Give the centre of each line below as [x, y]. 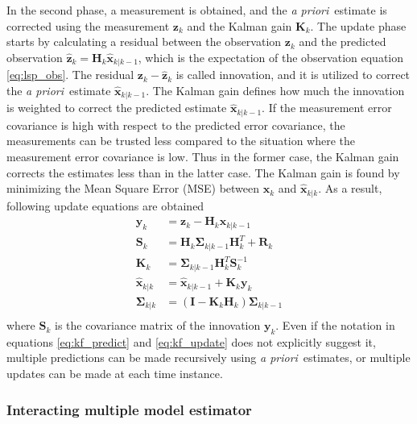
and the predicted [343, 42]
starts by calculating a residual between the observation [144, 42]
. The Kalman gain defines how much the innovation [275, 90]
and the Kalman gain [239, 25]
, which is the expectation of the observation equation [271, 57]
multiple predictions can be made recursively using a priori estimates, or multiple [208, 357]
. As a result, [350, 188]
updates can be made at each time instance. [115, 374]
